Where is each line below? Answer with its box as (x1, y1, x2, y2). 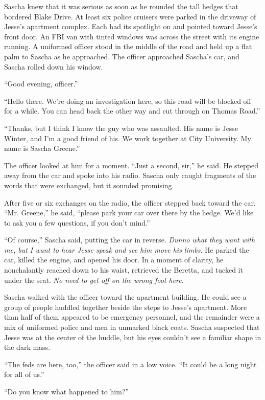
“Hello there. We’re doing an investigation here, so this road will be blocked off (4, 95, 251, 106)
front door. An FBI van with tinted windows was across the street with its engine (4, 31, 259, 41)
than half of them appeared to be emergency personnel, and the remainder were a (4, 312, 260, 322)
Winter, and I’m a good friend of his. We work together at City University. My (4, 132, 251, 143)
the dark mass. (4, 342, 51, 352)
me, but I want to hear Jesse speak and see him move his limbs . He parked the (4, 244, 249, 255)
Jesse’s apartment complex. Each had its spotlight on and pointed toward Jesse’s (4, 21, 257, 32)
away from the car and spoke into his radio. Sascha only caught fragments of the (4, 170, 256, 181)
